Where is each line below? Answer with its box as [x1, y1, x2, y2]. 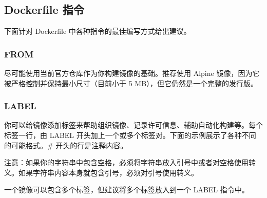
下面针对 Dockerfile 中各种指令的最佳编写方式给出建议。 [4, 26, 191, 36]
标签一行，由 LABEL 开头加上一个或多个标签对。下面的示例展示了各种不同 [4, 130, 256, 141]
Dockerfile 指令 [4, 2, 84, 17]
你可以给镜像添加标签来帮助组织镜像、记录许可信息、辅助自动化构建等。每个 [4, 120, 263, 130]
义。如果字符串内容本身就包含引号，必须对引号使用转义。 [4, 167, 198, 177]
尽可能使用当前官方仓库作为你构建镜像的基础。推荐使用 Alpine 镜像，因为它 [4, 68, 260, 78]
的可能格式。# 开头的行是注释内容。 [4, 140, 128, 150]
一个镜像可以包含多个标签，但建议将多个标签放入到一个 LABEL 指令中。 [4, 184, 249, 195]
